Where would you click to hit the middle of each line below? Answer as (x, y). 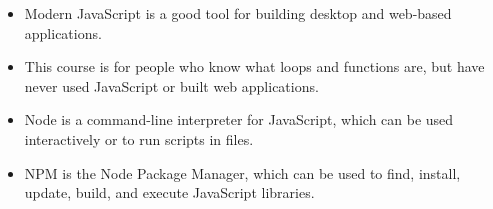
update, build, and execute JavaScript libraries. (169, 192)
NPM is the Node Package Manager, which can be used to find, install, (242, 172)
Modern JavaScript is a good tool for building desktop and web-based (238, 13)
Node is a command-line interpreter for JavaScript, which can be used (239, 119)
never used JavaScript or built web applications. (171, 85)
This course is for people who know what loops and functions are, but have (254, 66)
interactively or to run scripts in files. (139, 138)
